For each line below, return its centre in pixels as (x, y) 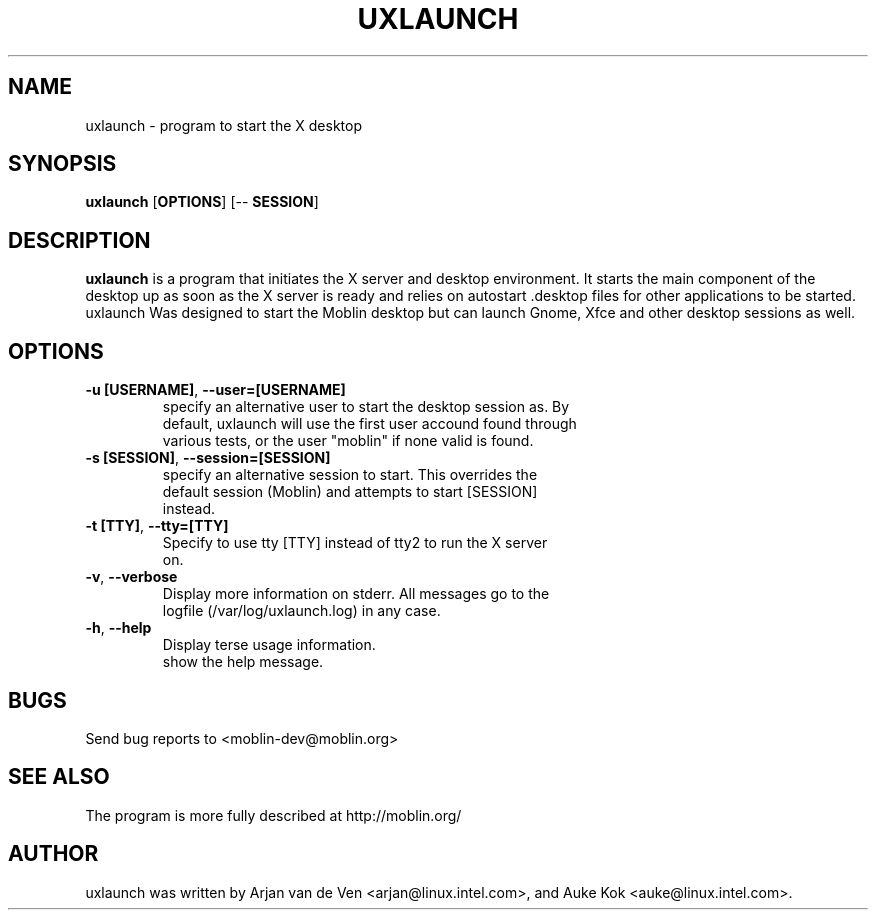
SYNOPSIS (62, 164)
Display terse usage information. (269, 645)
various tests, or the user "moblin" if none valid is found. (348, 441)
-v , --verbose (131, 577)
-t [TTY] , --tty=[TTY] (157, 526)
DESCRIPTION (79, 240)
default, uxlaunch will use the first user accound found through (369, 424)
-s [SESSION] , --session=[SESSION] (208, 458)
